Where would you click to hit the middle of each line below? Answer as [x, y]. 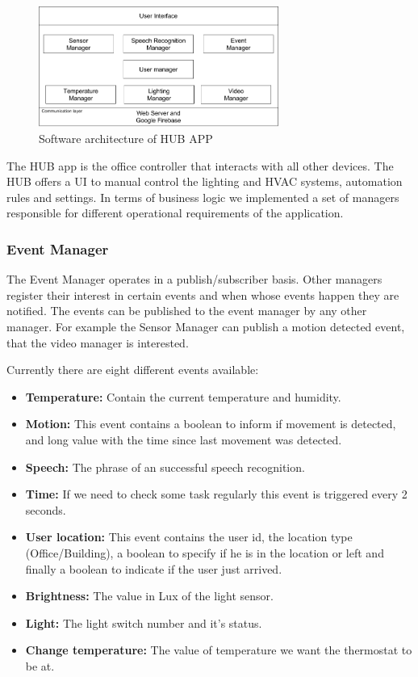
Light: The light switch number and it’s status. [144, 622]
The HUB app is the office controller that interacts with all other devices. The [200, 165]
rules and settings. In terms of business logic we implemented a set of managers [203, 197]
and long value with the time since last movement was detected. [184, 439]
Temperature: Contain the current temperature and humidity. [183, 396]
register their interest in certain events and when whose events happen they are [203, 294]
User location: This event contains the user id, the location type [189, 537]
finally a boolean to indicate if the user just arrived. [154, 568]
